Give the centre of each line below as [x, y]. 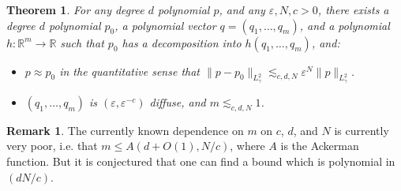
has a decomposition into [182, 42]
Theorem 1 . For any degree [75, 9]
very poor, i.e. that [52, 146]
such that [82, 42]
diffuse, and [178, 101]
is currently [362, 130]
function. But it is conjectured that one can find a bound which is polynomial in [201, 161]
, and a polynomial [345, 25]
